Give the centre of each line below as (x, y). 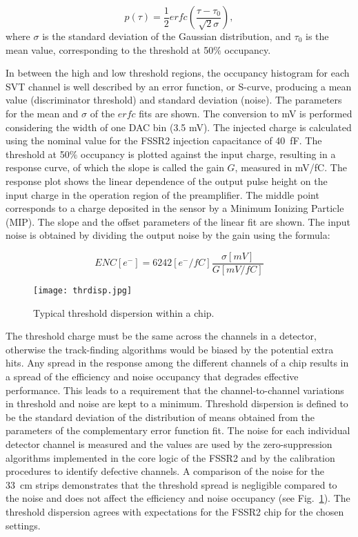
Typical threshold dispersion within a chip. (124, 312)
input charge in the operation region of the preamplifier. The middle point (162, 194)
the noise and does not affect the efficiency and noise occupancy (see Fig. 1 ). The (178, 498)
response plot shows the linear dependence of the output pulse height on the (167, 180)
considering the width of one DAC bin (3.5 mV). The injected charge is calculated (179, 127)
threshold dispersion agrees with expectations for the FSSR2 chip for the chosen (175, 511)
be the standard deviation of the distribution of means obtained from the (160, 417)
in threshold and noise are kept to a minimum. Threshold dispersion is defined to (177, 403)
